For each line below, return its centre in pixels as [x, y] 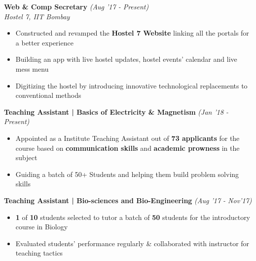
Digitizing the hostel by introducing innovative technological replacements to [131, 85]
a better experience [44, 42]
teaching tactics [39, 253]
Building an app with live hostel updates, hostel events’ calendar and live [126, 59]
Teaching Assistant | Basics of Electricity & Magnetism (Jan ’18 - [116, 111]
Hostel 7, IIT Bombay [37, 16]
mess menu [32, 68]
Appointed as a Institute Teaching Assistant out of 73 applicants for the [128, 138]
